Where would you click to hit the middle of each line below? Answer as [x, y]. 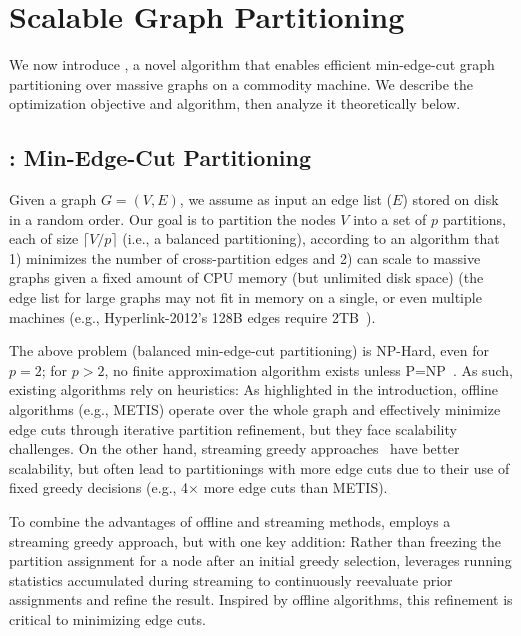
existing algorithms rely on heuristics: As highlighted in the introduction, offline [254, 389]
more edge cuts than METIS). [295, 487]
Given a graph [53, 199]
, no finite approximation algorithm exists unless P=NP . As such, [308, 369]
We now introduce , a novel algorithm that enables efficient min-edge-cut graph [252, 64]
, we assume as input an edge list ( [286, 199]
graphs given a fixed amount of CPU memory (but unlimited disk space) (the [246, 277]
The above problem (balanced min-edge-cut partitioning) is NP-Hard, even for [249, 350]
